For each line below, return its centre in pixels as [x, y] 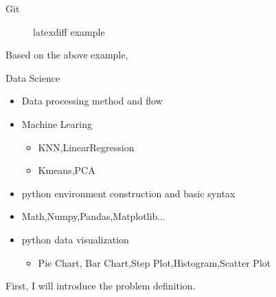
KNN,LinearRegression [86, 147]
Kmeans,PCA [67, 170]
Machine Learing [57, 123]
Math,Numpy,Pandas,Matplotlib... [93, 216]
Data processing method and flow [92, 101]
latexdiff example [69, 31]
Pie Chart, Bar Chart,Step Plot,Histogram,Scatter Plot [154, 262]
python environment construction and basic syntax [128, 193]
